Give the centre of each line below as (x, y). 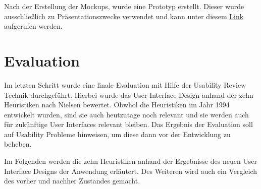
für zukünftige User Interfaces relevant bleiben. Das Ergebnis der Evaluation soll (128, 124)
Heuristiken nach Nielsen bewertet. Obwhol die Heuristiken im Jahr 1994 (117, 105)
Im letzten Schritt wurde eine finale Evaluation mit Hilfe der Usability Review (125, 84)
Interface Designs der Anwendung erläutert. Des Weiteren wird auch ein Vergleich (130, 171)
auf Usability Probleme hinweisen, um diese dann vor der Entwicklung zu (117, 134)
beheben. (18, 144)
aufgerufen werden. (33, 26)
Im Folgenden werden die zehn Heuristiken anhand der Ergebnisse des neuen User (131, 161)
